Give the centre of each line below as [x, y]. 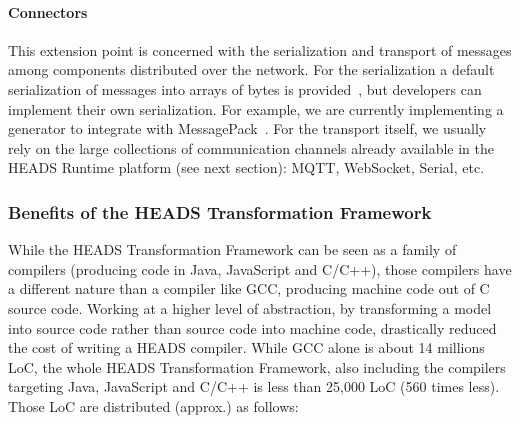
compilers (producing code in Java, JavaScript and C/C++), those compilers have [260, 268]
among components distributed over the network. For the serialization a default [251, 69]
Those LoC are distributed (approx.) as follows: [153, 405]
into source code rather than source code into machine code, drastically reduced [252, 327]
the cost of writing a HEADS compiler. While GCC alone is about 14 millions [246, 347]
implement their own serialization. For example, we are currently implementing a [256, 108]
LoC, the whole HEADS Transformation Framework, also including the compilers [257, 366]
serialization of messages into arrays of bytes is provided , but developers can [245, 88]
